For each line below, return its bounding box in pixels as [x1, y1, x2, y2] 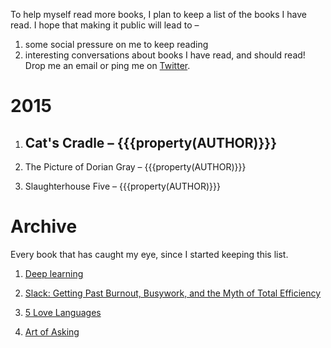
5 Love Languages [24, 306, 102, 318]
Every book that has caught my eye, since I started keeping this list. [10, 248, 289, 260]
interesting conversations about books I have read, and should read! [24, 49, 306, 61]
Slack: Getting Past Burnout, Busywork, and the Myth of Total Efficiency [24, 287, 322, 299]
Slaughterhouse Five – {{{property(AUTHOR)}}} [24, 180, 221, 192]
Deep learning [24, 267, 84, 279]
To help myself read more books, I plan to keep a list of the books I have [10, 9, 307, 20]
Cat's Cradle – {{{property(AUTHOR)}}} [24, 134, 278, 151]
